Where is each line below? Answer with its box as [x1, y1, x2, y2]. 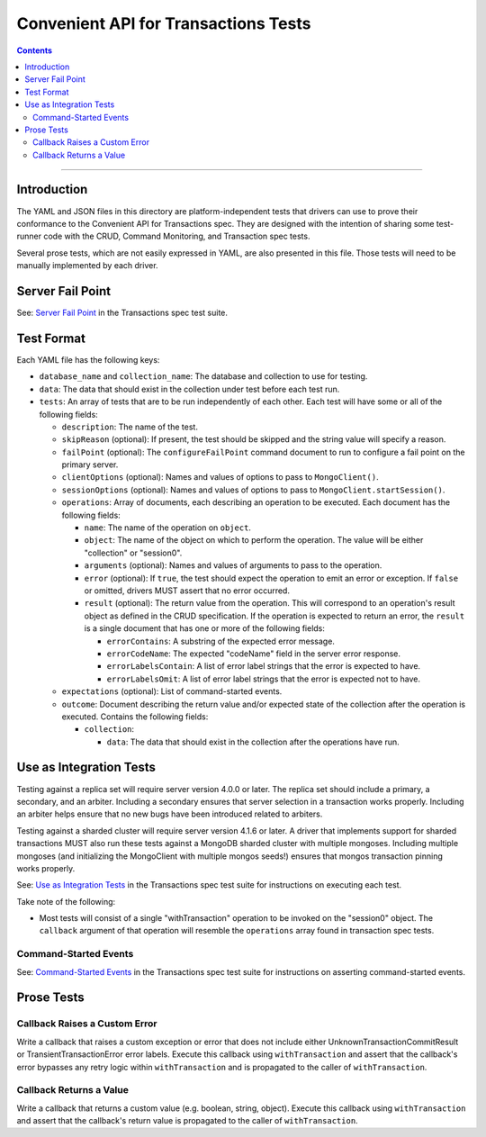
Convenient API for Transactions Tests [16, 14, 311, 33]
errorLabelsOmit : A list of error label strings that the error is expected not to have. [106, 673, 420, 684]
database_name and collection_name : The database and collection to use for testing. [39, 371, 368, 382]
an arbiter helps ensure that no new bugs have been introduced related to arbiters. [16, 808, 323, 819]
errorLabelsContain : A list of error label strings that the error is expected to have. [106, 661, 421, 672]
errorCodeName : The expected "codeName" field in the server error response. [106, 648, 400, 659]
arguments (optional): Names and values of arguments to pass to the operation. [84, 560, 382, 571]
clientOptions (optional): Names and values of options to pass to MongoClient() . [61, 472, 379, 483]
